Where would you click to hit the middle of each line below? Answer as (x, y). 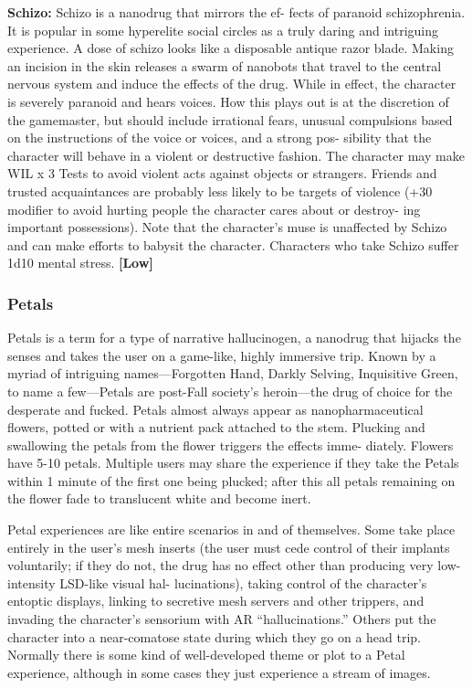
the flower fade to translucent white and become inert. (159, 498)
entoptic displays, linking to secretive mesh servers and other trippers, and (216, 601)
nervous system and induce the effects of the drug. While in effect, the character (232, 84)
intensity (31, 582)
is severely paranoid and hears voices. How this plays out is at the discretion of (228, 101)
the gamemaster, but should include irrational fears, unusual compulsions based (230, 119)
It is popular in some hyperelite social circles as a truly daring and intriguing (223, 30)
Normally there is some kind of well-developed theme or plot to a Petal (206, 655)
